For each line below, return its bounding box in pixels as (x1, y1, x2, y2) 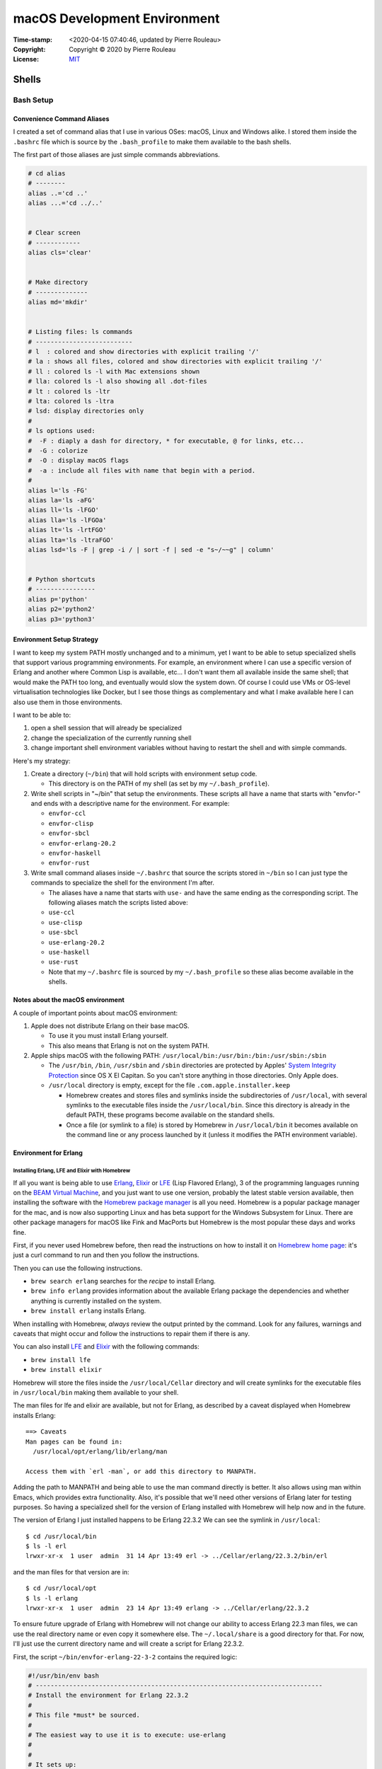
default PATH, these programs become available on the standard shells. (66, 1111, 275, 1119)
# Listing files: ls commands (28, 328, 133, 336)
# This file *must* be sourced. (28, 1711, 141, 1719)
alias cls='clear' (28, 248, 92, 257)
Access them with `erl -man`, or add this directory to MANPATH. (25, 1467, 257, 1475)
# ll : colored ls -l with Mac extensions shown (28, 367, 200, 375)
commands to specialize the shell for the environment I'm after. (30, 878, 215, 887)
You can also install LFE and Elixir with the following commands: (13, 1342, 199, 1351)
